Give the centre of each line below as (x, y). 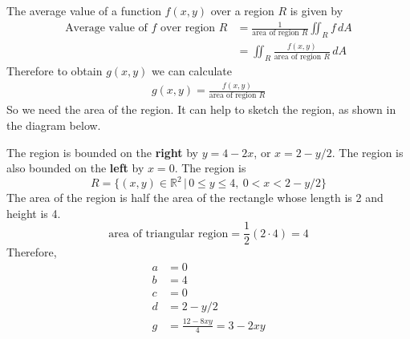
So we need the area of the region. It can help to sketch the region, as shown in (201, 109)
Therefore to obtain (55, 71)
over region (188, 28)
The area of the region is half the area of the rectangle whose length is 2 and (195, 198)
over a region (242, 10)
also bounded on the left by (75, 168)
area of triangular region (168, 234)
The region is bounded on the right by (103, 152)
